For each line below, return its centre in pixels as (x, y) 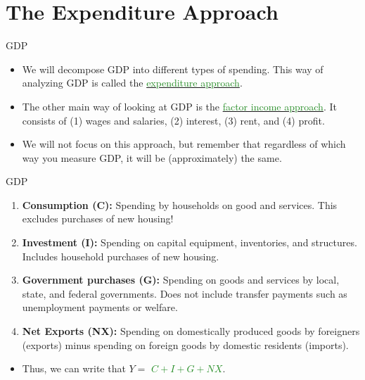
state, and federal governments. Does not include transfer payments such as (185, 293)
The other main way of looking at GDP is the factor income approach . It (179, 106)
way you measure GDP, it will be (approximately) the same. (152, 157)
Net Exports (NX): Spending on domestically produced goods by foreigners (191, 331)
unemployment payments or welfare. (100, 307)
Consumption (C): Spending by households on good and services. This (180, 204)
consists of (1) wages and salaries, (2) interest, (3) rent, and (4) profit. (173, 120)
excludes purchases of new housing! (98, 218)
